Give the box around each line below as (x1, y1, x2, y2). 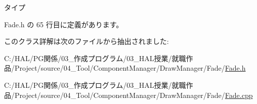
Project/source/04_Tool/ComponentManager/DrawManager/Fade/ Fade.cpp (14, 89, 253, 100)
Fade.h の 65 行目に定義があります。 (4, 19, 123, 29)
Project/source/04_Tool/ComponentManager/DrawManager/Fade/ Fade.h (14, 63, 246, 73)
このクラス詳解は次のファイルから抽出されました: (4, 36, 169, 46)
